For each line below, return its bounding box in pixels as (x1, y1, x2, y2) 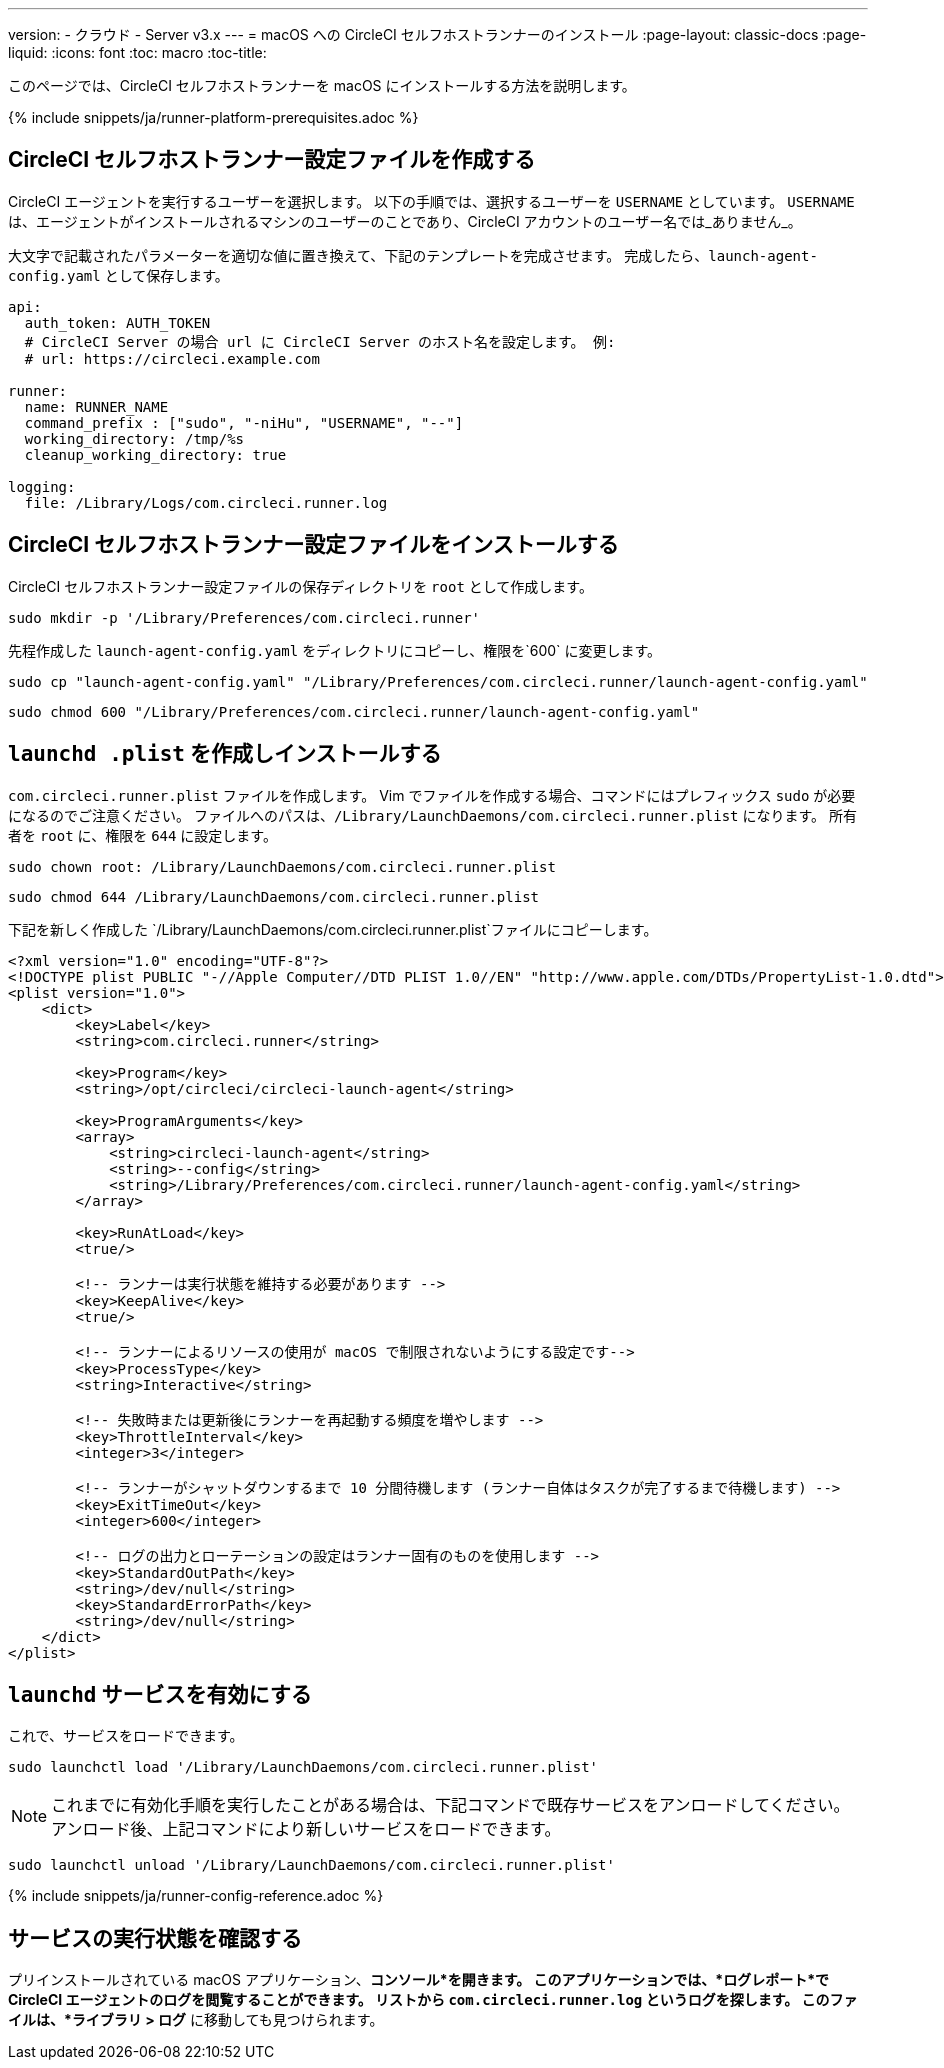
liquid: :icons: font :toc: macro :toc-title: (8, 44, 267, 61)
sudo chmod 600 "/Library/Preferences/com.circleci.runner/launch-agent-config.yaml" (8, 703, 700, 720)
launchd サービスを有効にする (8, 1681, 312, 1707)
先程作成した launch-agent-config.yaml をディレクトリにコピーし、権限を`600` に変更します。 (8, 641, 662, 659)
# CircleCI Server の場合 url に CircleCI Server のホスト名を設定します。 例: (24, 333, 616, 350)
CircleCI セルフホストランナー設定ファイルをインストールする (8, 532, 619, 558)
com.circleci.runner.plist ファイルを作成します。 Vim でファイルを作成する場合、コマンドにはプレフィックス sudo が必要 (8, 786, 856, 804)
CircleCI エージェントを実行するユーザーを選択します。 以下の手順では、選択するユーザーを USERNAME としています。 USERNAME (8, 192, 855, 210)
